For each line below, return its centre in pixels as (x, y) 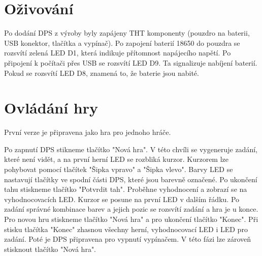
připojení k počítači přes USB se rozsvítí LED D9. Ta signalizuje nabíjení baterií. (131, 62)
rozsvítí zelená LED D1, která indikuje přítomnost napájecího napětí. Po (118, 53)
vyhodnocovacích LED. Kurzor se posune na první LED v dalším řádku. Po (122, 199)
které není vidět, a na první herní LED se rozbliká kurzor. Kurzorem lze (116, 159)
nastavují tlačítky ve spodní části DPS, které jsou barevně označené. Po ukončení (131, 179)
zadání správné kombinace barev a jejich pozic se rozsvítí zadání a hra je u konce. (131, 209)
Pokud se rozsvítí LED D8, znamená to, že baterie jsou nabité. (102, 73)
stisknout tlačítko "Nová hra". (50, 249)
